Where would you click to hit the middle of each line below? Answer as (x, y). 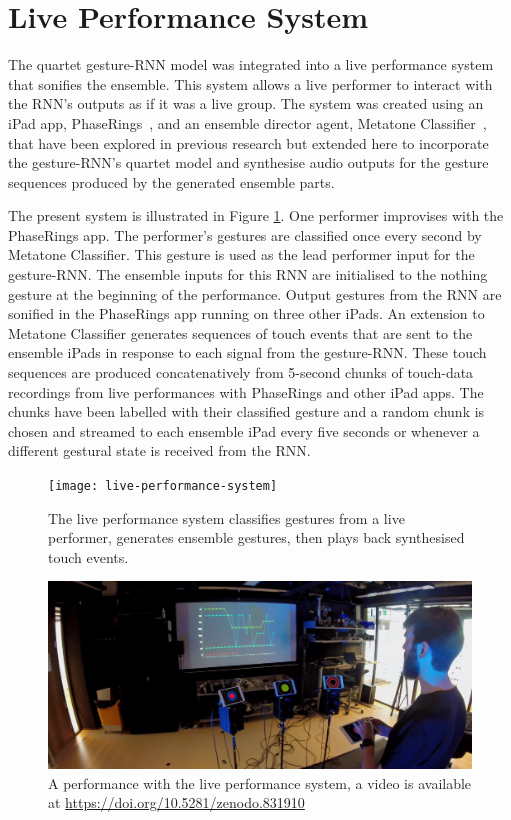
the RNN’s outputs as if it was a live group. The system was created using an (246, 103)
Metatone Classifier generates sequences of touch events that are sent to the (240, 332)
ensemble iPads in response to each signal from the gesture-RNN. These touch (247, 352)
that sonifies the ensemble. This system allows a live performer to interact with (250, 83)
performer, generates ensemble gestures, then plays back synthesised (256, 537)
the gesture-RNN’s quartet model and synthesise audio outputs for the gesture (248, 162)
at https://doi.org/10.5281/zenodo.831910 (176, 802)
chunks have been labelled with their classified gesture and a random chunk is (246, 411)
